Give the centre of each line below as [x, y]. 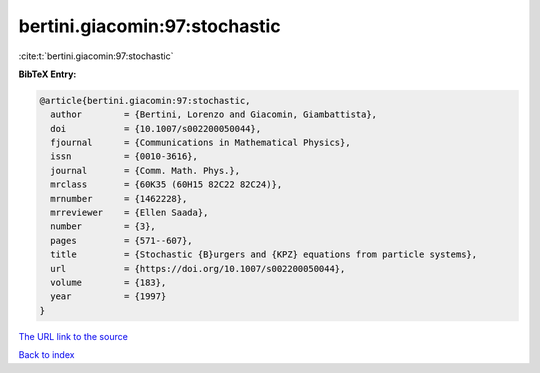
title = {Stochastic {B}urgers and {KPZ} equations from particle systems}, [264, 254]
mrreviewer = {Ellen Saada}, [129, 213]
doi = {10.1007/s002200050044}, [156, 128]
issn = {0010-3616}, [124, 156]
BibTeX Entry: [47, 74]
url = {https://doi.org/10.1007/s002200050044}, [198, 268]
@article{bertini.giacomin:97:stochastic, [145, 100]
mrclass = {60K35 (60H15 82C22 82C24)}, [166, 184]
